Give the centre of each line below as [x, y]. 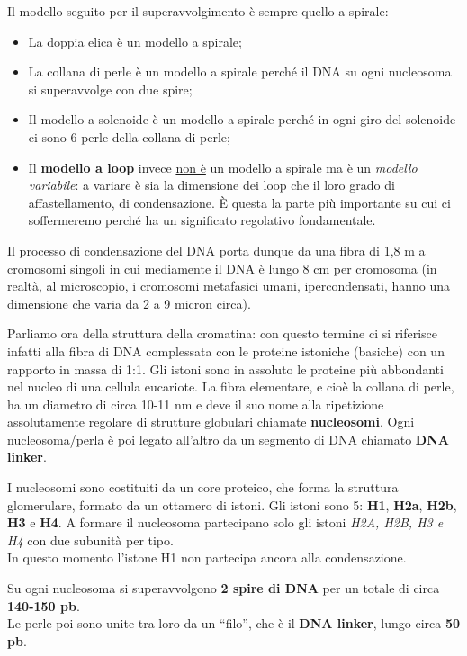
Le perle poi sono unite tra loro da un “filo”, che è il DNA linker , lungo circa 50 [234, 623]
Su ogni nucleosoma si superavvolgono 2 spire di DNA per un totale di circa [224, 588]
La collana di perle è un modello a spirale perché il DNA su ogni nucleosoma [240, 72]
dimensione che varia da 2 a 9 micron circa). [129, 303]
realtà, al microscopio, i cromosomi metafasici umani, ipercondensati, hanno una [229, 286]
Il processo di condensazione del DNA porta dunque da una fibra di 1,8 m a [216, 250]
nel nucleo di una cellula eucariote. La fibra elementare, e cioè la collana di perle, [231, 386]
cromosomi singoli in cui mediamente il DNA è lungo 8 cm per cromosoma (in [222, 268]
